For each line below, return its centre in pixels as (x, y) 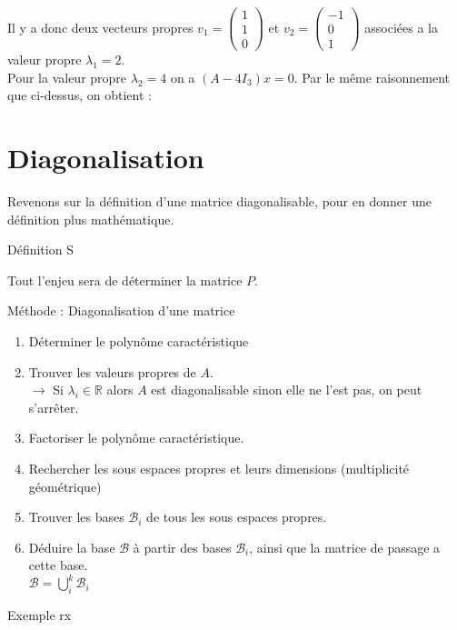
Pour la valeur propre (67, 77)
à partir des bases (182, 547)
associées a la (401, 27)
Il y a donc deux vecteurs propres (100, 27)
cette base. (58, 565)
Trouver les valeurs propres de (112, 371)
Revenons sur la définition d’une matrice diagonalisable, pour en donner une (219, 201)
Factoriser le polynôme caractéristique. (136, 438)
